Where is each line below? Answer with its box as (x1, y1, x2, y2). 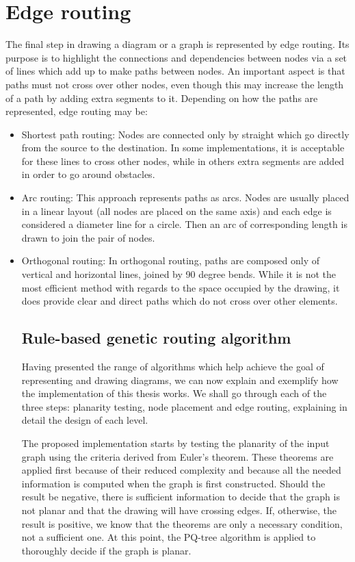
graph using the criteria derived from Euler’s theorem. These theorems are (21, 449, 334, 463)
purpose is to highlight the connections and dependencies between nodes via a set (5, 50, 347, 64)
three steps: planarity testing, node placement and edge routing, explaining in (21, 399, 347, 413)
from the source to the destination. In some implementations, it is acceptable (21, 140, 345, 155)
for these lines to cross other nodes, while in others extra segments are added (21, 153, 345, 168)
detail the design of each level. (21, 413, 148, 427)
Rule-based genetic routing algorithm (21, 327, 291, 348)
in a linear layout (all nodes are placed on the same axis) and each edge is (21, 203, 332, 218)
